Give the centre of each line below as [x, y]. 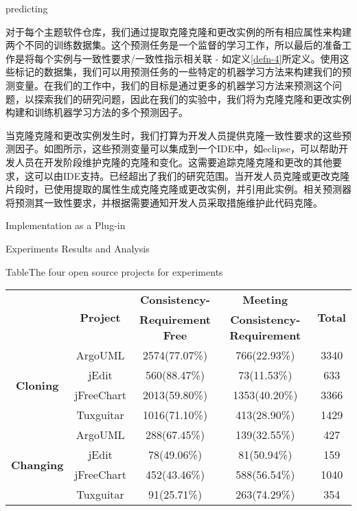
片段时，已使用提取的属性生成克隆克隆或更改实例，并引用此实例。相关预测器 [178, 189]
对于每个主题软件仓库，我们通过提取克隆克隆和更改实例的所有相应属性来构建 [178, 31]
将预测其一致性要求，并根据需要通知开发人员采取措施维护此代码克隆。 [164, 202]
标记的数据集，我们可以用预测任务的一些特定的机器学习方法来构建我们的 [178, 72]
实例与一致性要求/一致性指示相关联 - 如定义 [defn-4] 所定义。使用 [196, 58]
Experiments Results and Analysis [78, 248]
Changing [37, 464]
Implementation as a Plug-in [66, 225]
